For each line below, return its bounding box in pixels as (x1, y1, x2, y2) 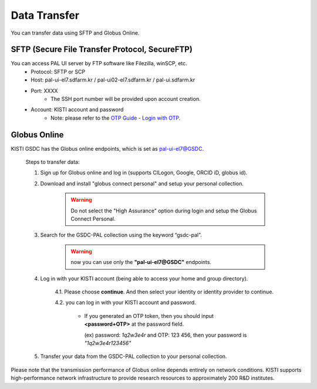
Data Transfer (11, 9, 79, 22)
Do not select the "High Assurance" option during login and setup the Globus (70, 207, 257, 214)
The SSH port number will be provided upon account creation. (50, 96, 201, 103)
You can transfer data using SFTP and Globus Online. (11, 29, 140, 36)
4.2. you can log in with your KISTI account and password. (55, 299, 196, 306)
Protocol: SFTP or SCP (31, 68, 85, 75)
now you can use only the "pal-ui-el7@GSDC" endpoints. (70, 259, 211, 266)
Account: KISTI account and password (31, 106, 124, 113)
